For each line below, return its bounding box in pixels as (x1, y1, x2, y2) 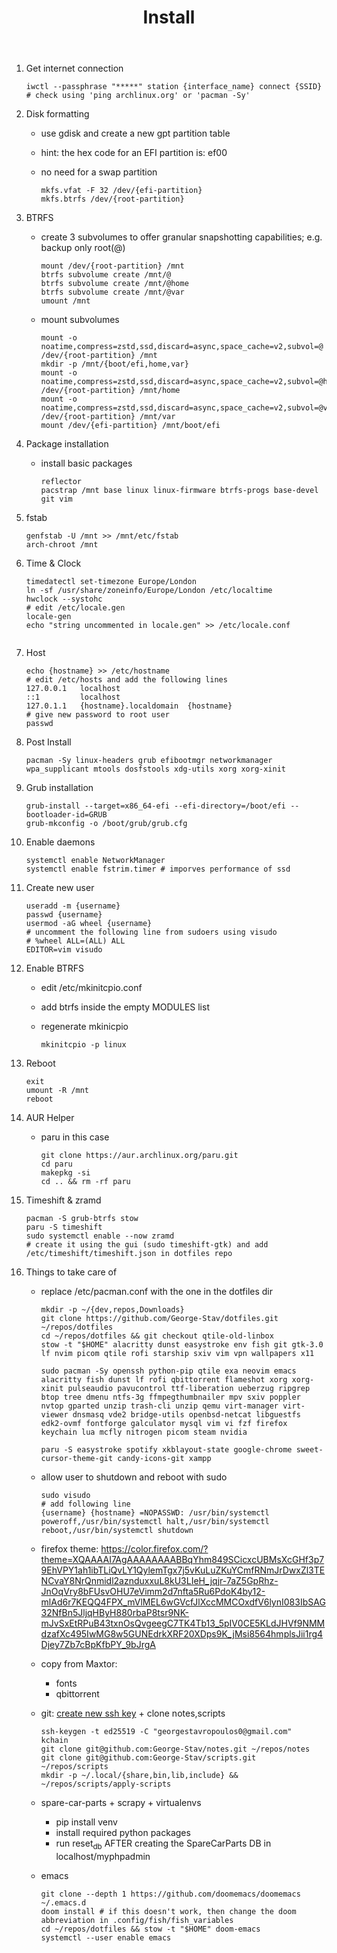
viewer (40, 1410, 69, 1420)
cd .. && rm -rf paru (40, 1177, 131, 1187)
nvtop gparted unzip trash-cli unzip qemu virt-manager (40, 1401, 279, 1411)
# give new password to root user (25, 710, 170, 720)
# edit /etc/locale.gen (25, 603, 126, 613)
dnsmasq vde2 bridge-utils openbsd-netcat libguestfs (72, 1410, 301, 1420)
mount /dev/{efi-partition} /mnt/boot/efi (40, 421, 221, 431)
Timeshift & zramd (25, 1194, 102, 1206)
